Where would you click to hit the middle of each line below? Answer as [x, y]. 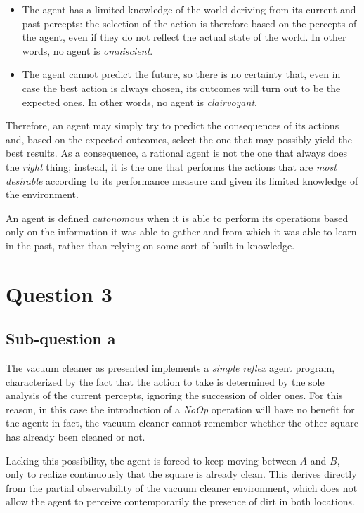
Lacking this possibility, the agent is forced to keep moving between [151, 460]
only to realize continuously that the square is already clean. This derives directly [181, 474]
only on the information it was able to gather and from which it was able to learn [181, 232]
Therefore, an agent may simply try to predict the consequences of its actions [173, 125]
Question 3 [59, 293]
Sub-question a [61, 338]
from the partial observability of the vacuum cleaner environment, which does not [182, 487]
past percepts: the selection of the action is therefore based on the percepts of [189, 23]
